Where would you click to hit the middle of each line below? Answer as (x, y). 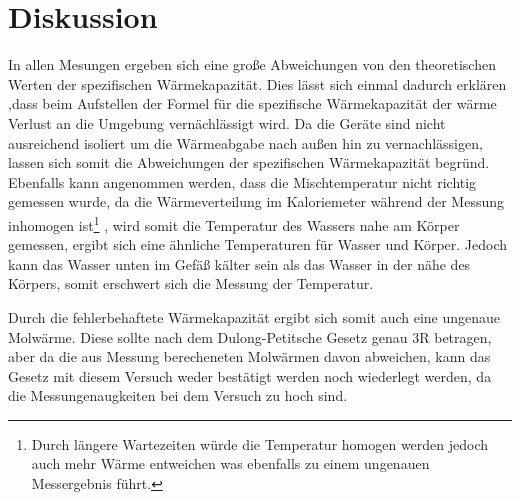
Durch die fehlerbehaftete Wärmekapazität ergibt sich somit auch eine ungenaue (254, 316)
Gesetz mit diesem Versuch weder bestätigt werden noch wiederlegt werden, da (250, 375)
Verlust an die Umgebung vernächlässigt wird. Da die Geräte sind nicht (227, 122)
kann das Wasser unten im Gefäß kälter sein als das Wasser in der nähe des (239, 263)
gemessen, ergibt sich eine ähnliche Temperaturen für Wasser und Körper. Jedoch (258, 244)
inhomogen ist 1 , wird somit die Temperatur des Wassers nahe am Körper (234, 223)
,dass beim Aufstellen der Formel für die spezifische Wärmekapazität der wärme (252, 103)
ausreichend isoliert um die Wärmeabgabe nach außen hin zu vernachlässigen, (245, 142)
